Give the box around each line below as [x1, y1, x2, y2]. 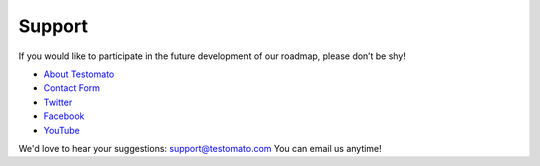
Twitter [43, 96, 73, 108]
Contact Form [43, 82, 100, 94]
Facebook [43, 110, 85, 122]
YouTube [43, 124, 80, 136]
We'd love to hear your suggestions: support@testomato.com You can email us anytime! [18, 142, 382, 154]
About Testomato [43, 68, 115, 80]
